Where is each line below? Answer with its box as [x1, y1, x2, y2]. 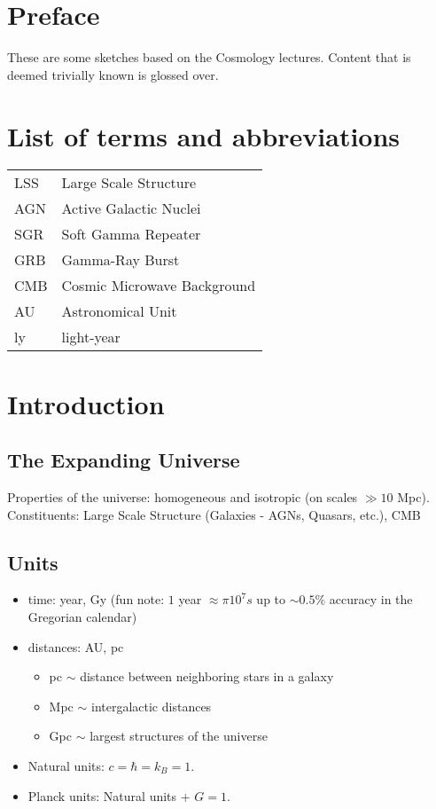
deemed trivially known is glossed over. [7, 65, 219, 83]
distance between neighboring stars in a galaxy [80, 667, 334, 686]
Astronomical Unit [61, 301, 177, 322]
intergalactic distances [90, 696, 212, 715]
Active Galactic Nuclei [61, 198, 201, 219]
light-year [61, 326, 121, 348]
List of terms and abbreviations [7, 117, 401, 153]
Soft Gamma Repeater [61, 224, 201, 245]
